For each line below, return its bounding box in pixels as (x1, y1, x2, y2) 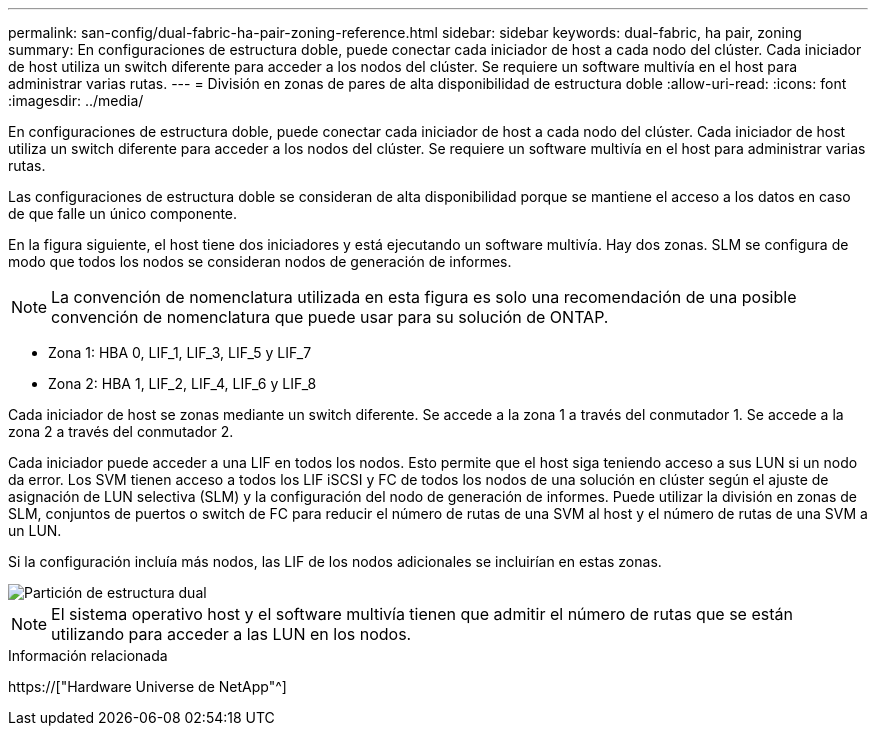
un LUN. (8, 522, 62, 539)
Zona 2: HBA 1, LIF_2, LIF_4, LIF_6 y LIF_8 (48, 375, 317, 392)
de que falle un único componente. (8, 205, 238, 222)
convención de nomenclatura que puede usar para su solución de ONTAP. (51, 307, 609, 327)
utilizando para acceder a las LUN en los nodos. (51, 624, 412, 644)
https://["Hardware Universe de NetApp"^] (8, 678, 287, 695)
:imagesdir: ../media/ (8, 92, 144, 109)
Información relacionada (8, 647, 168, 664)
